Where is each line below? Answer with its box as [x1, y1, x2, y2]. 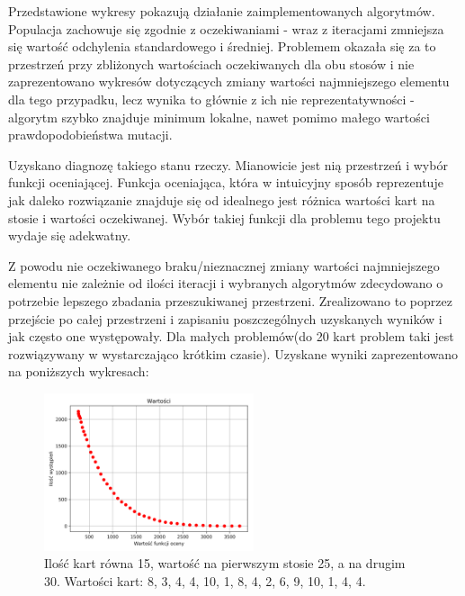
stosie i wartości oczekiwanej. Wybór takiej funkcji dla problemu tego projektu [8, 208, 441, 227]
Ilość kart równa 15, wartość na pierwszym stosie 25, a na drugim [44, 554, 406, 573]
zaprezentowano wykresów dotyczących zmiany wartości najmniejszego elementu [8, 72, 450, 91]
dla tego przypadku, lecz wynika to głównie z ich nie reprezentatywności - [8, 89, 415, 108]
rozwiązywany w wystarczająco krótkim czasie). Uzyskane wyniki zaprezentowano [8, 344, 459, 363]
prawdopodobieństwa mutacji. [8, 125, 173, 144]
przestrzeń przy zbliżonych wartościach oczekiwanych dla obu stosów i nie [8, 54, 415, 73]
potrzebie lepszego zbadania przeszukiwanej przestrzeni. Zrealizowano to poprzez [8, 291, 452, 310]
